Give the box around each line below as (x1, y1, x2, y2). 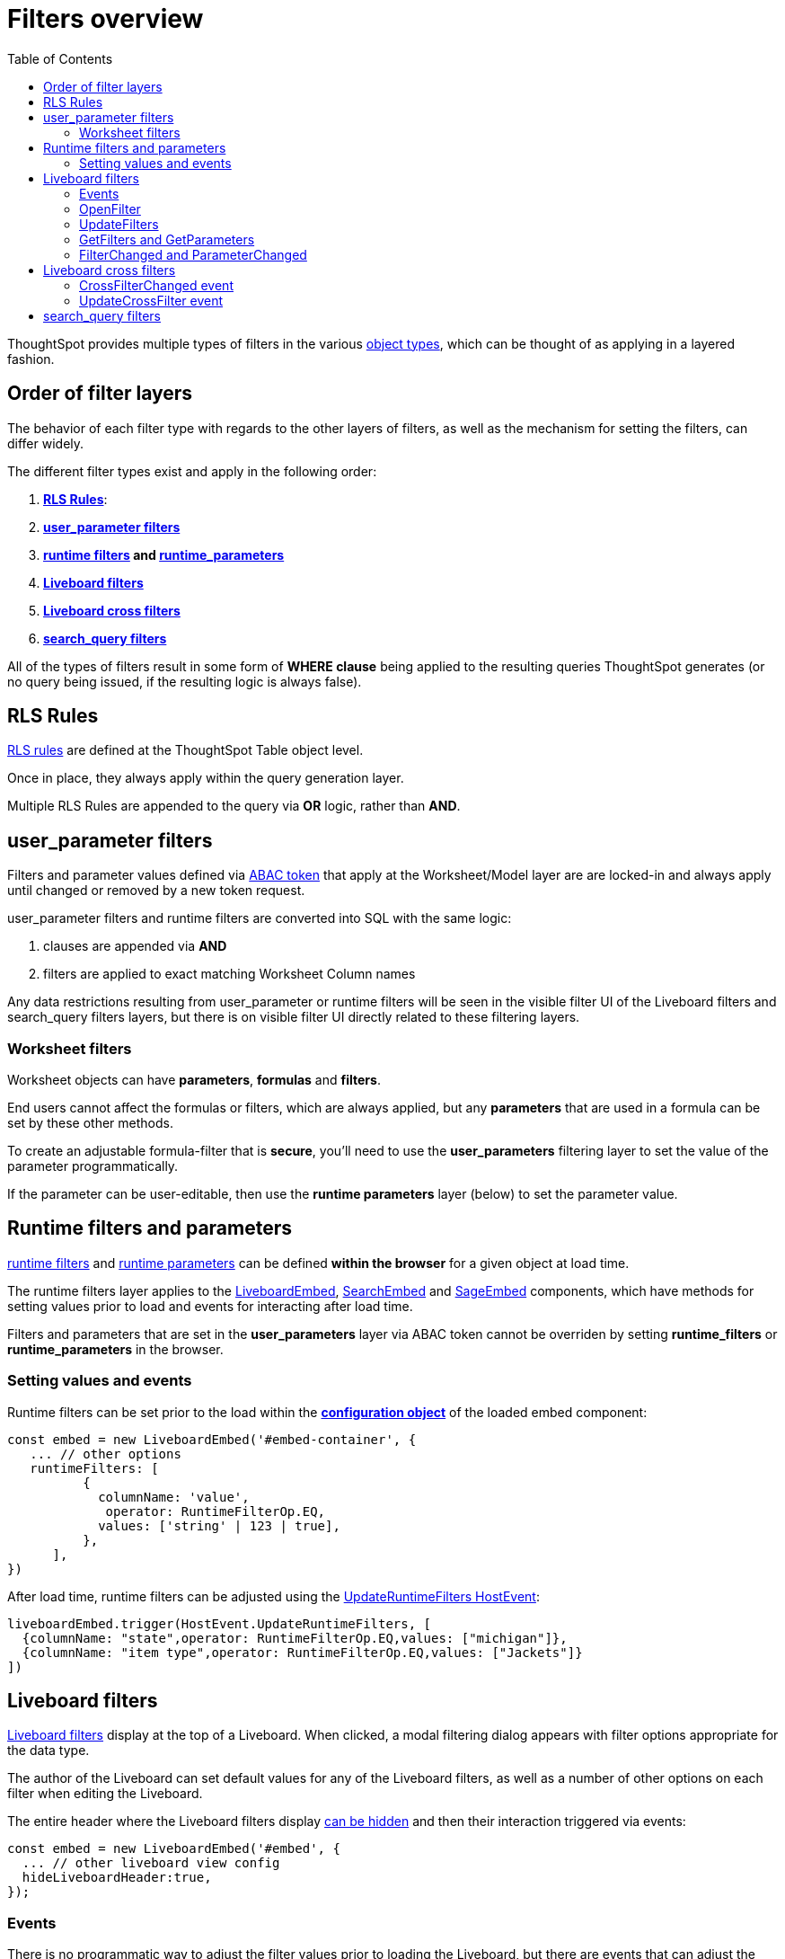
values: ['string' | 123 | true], (98, 1518, 340, 1533)
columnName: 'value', (98, 1489, 250, 1504)
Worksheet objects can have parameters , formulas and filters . (7, 1072, 381, 1088)
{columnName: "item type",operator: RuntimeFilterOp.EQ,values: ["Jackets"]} (22, 1644, 583, 1660)
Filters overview (7, 4, 204, 34)
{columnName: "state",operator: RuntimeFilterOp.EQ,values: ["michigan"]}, (22, 1630, 568, 1645)
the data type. (7, 1742, 90, 1759)
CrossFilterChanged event (79, 277, 234, 293)
